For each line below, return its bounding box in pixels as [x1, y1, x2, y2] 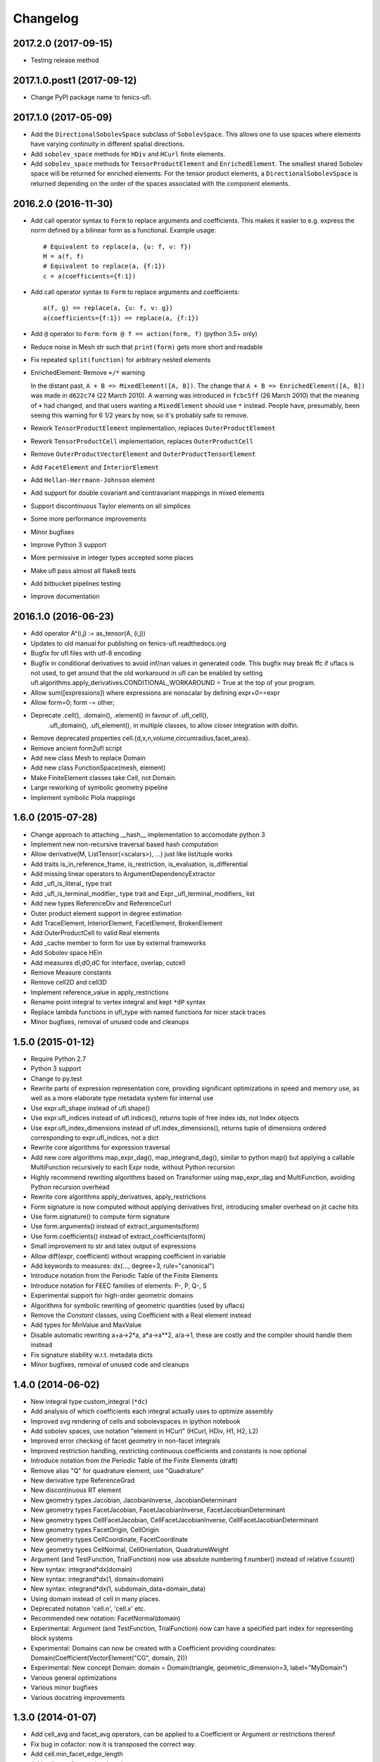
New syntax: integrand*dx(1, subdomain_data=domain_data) [30, 1584, 206, 1593]
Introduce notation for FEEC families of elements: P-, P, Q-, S [30, 1281, 208, 1290]
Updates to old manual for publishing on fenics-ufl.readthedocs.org [30, 639, 227, 648]
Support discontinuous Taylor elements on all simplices [30, 501, 191, 510]
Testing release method [30, 56, 99, 65]
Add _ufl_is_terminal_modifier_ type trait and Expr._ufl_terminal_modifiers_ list [30, 889, 255, 898]
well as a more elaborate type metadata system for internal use [30, 1094, 214, 1102]
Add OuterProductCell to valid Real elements [30, 929, 160, 937]
